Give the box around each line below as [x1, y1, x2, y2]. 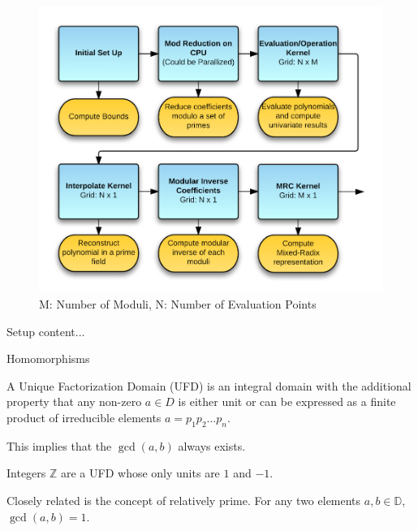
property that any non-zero [6, 393, 142, 410]
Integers [6, 464, 46, 481]
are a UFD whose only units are [61, 464, 220, 481]
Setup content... [6, 322, 85, 339]
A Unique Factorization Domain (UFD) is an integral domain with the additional [6, 377, 412, 394]
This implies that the [6, 437, 112, 454]
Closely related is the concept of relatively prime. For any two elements [6, 491, 361, 508]
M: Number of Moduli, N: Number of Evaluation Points [39, 295, 317, 312]
